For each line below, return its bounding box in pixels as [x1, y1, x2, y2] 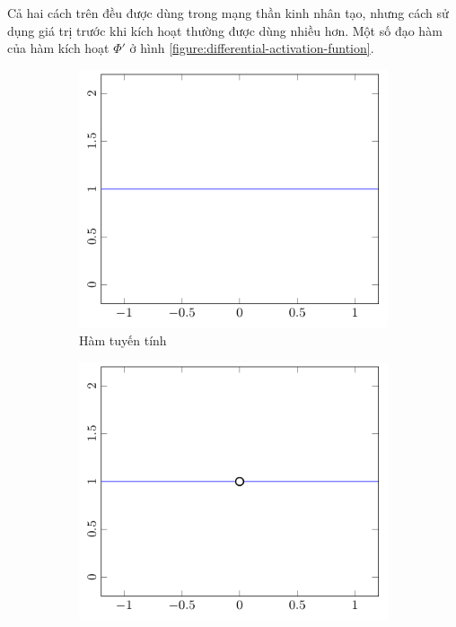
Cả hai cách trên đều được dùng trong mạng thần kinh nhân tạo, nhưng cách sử [7, 4, 449, 22]
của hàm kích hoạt [7, 39, 110, 57]
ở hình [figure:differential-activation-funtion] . [129, 39, 374, 57]
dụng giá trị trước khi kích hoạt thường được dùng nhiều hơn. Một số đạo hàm [7, 21, 443, 39]
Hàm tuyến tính [79, 330, 167, 349]
